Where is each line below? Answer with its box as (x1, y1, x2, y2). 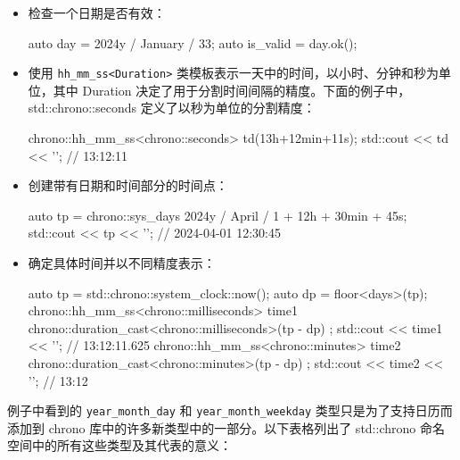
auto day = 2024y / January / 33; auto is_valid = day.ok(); (28, 33, 357, 52)
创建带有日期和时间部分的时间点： (28, 176, 228, 195)
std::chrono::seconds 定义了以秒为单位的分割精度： (28, 98, 316, 117)
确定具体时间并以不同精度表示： (28, 254, 216, 272)
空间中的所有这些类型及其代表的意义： (7, 436, 232, 455)
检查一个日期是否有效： (28, 4, 166, 21)
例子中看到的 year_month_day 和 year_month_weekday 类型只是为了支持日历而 (7, 401, 453, 420)
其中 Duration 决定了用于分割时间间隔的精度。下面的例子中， (53, 80, 411, 99)
